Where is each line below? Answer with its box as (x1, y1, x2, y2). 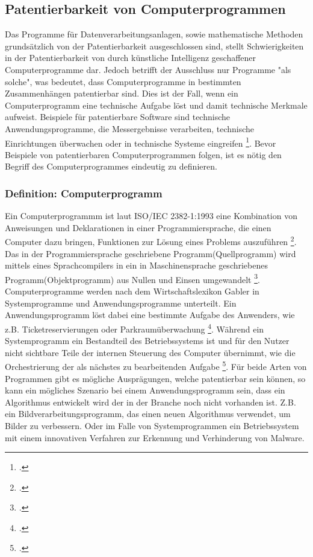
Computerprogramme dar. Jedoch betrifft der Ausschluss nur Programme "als (5, 63, 291, 75)
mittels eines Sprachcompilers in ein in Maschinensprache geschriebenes (5, 259, 268, 272)
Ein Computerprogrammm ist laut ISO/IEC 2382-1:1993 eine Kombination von (5, 209, 297, 222)
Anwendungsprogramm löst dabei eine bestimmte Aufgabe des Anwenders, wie (5, 308, 295, 321)
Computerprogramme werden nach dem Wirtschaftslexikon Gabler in (5, 285, 259, 298)
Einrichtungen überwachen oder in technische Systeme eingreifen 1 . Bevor (5, 135, 276, 149)
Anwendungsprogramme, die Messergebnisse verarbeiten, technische (5, 122, 255, 135)
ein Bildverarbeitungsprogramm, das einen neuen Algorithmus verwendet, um (5, 407, 291, 420)
